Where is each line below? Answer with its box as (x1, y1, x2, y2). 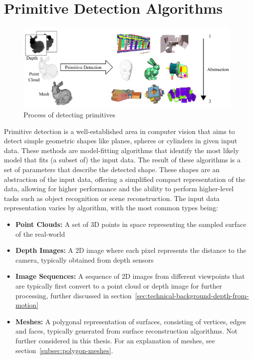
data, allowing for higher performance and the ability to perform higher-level (4, 183, 234, 194)
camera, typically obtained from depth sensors (15, 254, 154, 265)
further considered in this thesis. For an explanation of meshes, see (15, 335, 215, 345)
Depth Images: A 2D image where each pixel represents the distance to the (15, 245, 247, 255)
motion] (15, 300, 39, 310)
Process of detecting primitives (23, 110, 115, 120)
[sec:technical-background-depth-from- (135, 290, 249, 300)
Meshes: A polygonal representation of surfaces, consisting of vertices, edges (15, 316, 246, 326)
